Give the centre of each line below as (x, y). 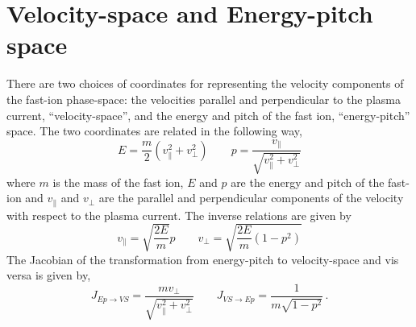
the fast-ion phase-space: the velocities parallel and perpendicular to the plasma (204, 99)
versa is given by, (49, 275)
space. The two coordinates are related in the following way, (154, 131)
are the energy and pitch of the (308, 182)
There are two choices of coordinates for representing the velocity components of (205, 83)
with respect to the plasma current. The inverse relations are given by (179, 215)
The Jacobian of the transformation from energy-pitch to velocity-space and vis (203, 259)
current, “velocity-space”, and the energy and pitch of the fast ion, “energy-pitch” (208, 115)
